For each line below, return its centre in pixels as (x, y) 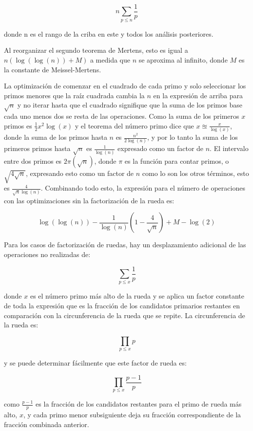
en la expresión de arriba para (198, 95)
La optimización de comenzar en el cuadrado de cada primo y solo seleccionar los (125, 86)
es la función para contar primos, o (177, 161)
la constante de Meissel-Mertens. (53, 69)
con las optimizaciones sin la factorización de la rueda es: (89, 200)
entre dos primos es (33, 161)
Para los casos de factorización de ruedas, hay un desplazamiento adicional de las (125, 245)
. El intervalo (229, 148)
